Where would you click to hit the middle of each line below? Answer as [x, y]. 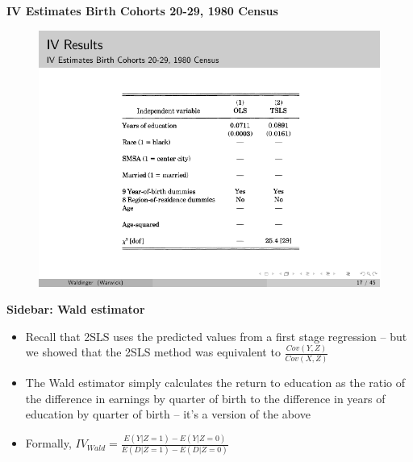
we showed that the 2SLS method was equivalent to [153, 352]
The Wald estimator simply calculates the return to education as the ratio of [215, 382]
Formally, [48, 443]
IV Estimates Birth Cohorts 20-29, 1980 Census [142, 10]
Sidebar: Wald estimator [76, 309]
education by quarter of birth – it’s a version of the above [168, 414]
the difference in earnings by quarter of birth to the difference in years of [205, 398]
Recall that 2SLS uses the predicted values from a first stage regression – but [216, 336]
